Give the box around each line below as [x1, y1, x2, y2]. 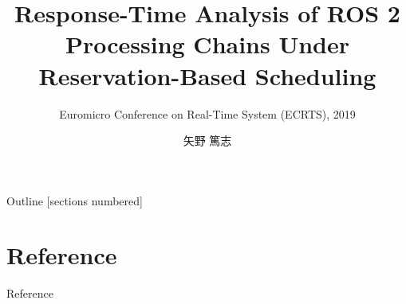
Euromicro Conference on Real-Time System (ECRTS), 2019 [59, 105, 356, 122]
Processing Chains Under [65, 28, 350, 60]
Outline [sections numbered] [6, 192, 143, 209]
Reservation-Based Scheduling [38, 59, 376, 92]
